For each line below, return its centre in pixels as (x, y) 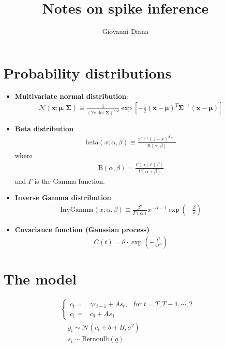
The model (40, 279)
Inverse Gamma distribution (63, 197)
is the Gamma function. (70, 181)
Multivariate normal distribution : (71, 96)
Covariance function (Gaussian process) (82, 229)
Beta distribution (44, 129)
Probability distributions (88, 72)
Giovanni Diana (125, 31)
